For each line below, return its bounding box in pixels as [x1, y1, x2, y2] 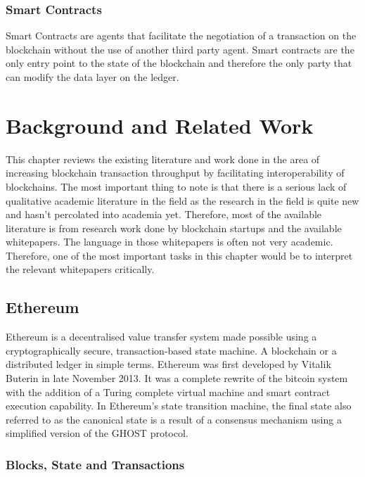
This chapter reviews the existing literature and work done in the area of [6, 151, 320, 166]
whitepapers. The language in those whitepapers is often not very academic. [6, 234, 333, 249]
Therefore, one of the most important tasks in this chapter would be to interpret [6, 248, 353, 262]
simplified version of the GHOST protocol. [6, 426, 188, 440]
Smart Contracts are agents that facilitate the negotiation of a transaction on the [6, 28, 357, 43]
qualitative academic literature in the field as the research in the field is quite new [6, 193, 359, 208]
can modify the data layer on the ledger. [6, 70, 179, 84]
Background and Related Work [6, 110, 314, 139]
